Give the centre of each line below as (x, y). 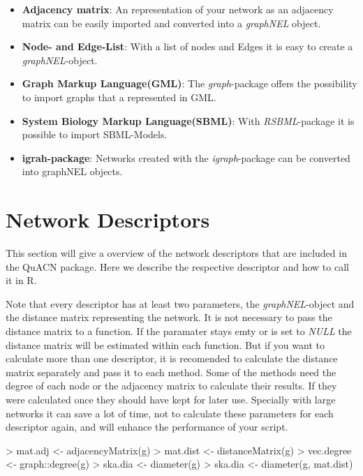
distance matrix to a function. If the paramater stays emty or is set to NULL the (179, 331)
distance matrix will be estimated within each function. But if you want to (165, 344)
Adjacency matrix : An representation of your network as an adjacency (178, 9)
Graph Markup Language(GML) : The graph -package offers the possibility (190, 83)
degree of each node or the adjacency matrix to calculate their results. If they (171, 386)
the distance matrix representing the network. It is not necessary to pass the (169, 317)
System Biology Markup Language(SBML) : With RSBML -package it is (188, 120)
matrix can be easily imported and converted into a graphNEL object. (171, 23)
